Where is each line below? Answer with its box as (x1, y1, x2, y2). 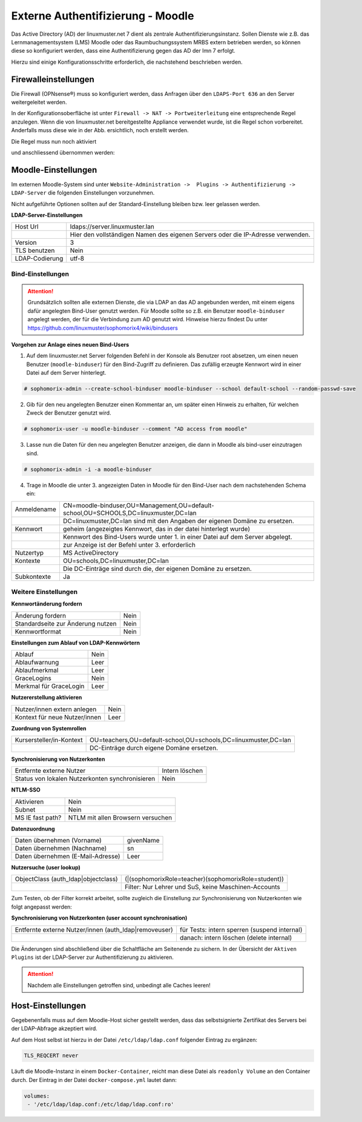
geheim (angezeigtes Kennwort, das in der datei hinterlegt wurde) (62, 524, 251, 533)
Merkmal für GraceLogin (15, 682, 85, 690)
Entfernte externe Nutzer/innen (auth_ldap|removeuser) (15, 925, 174, 933)
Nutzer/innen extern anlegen (15, 705, 97, 713)
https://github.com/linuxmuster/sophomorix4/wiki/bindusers (27, 324, 178, 332)
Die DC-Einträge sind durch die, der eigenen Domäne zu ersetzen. (62, 564, 252, 573)
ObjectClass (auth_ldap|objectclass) (15, 875, 118, 883)
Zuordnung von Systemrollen (11, 724, 87, 732)
